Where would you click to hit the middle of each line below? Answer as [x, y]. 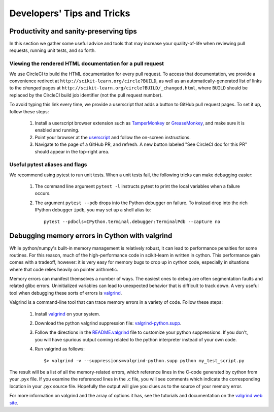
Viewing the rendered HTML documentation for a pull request [87, 64]
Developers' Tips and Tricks [70, 13]
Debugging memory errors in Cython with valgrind [91, 236]
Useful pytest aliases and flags [48, 165]
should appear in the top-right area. [72, 151]
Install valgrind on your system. [67, 314]
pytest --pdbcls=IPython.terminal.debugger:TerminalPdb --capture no [132, 221]
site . [14, 403]
